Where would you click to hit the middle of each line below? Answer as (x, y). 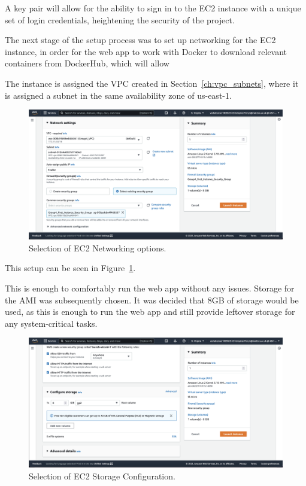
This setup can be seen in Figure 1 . (70, 268)
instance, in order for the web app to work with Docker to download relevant (146, 51)
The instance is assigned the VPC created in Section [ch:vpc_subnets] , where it (152, 83)
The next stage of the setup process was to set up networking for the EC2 (140, 40)
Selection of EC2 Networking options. (98, 247)
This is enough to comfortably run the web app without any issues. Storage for (150, 288)
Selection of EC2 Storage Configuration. (102, 476)
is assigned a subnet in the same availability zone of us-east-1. (118, 95)
